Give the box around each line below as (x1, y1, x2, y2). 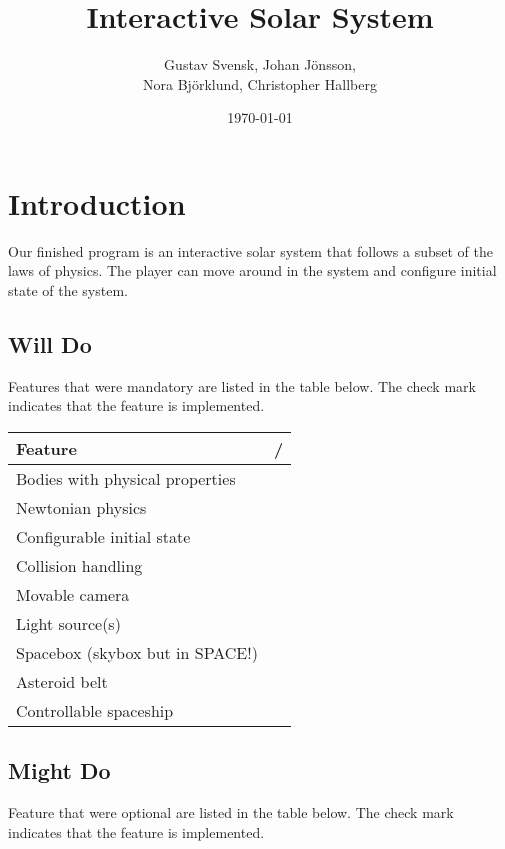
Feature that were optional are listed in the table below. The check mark (8, 802, 454, 823)
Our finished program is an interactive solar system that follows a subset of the (8, 240, 493, 261)
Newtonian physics (16, 496, 147, 520)
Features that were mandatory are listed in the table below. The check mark (8, 375, 476, 396)
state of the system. (8, 280, 128, 301)
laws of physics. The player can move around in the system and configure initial (8, 260, 497, 281)
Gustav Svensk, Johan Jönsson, (164, 54, 356, 75)
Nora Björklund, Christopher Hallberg (143, 73, 377, 94)
